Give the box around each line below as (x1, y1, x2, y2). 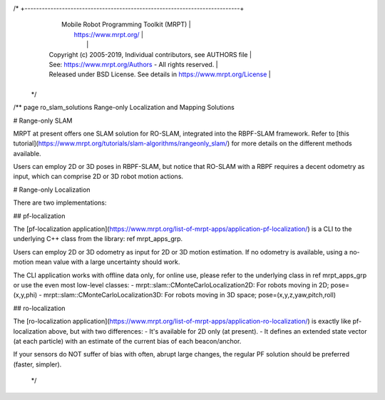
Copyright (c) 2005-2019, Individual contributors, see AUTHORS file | (48, 50, 252, 58)
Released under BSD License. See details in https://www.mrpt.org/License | (48, 70, 271, 78)
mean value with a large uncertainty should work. (35, 257, 180, 267)
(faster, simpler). (13, 360, 62, 369)
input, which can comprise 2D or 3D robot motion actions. (13, 172, 184, 181)
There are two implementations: (13, 198, 107, 207)
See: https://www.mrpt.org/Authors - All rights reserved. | (48, 60, 219, 68)
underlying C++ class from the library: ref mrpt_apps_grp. (13, 235, 183, 243)
